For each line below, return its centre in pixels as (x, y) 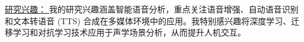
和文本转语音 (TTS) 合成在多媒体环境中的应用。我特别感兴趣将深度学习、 (148, 20)
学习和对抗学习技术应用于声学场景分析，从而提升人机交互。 (129, 32)
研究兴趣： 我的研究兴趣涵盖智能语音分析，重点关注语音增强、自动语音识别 (152, 9)
